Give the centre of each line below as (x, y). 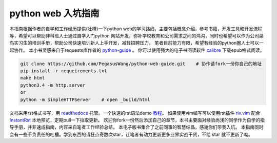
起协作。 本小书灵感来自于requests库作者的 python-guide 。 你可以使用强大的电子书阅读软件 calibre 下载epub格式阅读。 (137, 50)
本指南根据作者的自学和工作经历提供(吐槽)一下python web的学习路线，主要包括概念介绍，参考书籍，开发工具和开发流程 (136, 29)
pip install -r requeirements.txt (64, 71)
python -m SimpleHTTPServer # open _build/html (85, 99)
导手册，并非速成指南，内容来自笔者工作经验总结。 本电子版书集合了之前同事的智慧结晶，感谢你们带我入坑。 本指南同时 (136, 127)
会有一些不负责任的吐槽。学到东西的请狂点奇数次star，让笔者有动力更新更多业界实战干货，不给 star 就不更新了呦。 (131, 134)
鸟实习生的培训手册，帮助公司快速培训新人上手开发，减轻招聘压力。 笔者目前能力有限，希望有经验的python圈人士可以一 (136, 43)
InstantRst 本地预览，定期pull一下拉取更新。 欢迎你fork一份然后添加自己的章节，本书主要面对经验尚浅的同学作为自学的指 (137, 120)
